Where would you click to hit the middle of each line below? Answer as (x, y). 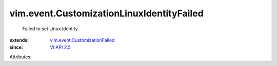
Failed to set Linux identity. (51, 29)
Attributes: (21, 57)
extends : (19, 40)
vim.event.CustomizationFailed (82, 40)
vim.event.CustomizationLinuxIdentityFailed (106, 13)
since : (16, 47)
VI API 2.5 (61, 47)
